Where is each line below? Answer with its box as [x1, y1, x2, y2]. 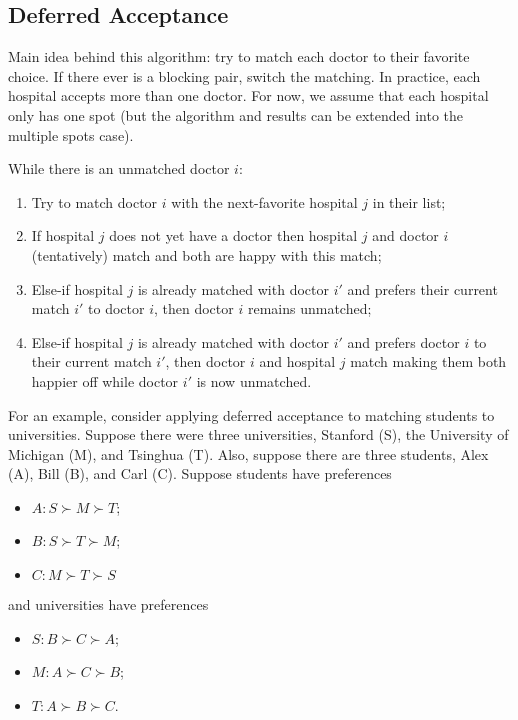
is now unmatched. [196, 370, 312, 391]
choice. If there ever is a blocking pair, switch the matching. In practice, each [8, 65, 481, 86]
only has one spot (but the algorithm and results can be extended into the [8, 104, 464, 125]
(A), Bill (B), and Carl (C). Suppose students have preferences [8, 463, 392, 484]
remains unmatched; [247, 298, 372, 319]
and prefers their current [347, 278, 498, 299]
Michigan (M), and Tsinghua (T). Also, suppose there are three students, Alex [8, 443, 489, 464]
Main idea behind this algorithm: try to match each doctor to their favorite [8, 46, 470, 67]
